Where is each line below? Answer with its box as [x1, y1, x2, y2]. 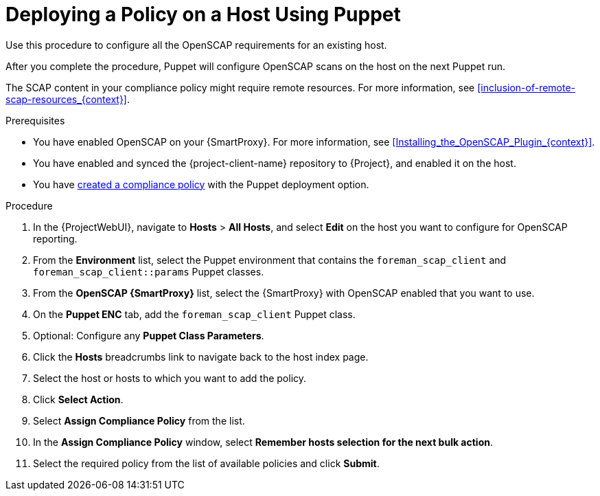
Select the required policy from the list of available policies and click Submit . [33, 457, 380, 469]
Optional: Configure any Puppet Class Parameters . [33, 329, 264, 341]
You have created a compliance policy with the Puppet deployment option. [33, 178, 369, 190]
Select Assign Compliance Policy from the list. [33, 414, 245, 427]
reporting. [33, 232, 78, 245]
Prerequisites [5, 114, 65, 126]
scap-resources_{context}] [5, 93, 127, 105]
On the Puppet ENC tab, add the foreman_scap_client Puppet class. [33, 308, 356, 320]
